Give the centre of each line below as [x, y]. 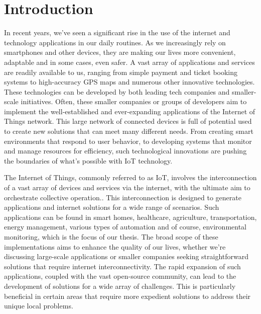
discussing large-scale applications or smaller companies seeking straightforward [126, 256]
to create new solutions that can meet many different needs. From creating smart [129, 131]
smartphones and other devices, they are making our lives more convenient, [120, 52]
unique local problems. [39, 306]
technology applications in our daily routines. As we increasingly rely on [115, 42]
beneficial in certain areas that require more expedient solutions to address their [127, 296]
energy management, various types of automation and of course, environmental [125, 227]
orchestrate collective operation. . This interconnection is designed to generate [123, 197]
